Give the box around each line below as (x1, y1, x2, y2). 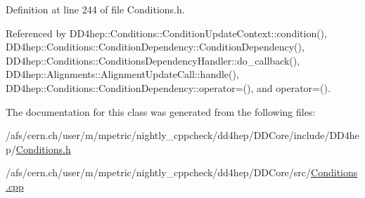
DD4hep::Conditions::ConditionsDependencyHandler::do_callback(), (6, 53, 300, 67)
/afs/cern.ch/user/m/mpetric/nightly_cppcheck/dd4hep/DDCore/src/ (6, 165, 312, 180)
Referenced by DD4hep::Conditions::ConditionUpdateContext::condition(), (6, 25, 327, 40)
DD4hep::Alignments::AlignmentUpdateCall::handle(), (6, 67, 239, 81)
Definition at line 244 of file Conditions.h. (6, 2, 185, 16)
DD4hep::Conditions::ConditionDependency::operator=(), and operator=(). (6, 80, 331, 95)
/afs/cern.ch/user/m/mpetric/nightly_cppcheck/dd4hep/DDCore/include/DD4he (6, 128, 359, 143)
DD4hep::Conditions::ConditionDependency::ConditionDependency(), (6, 39, 305, 54)
